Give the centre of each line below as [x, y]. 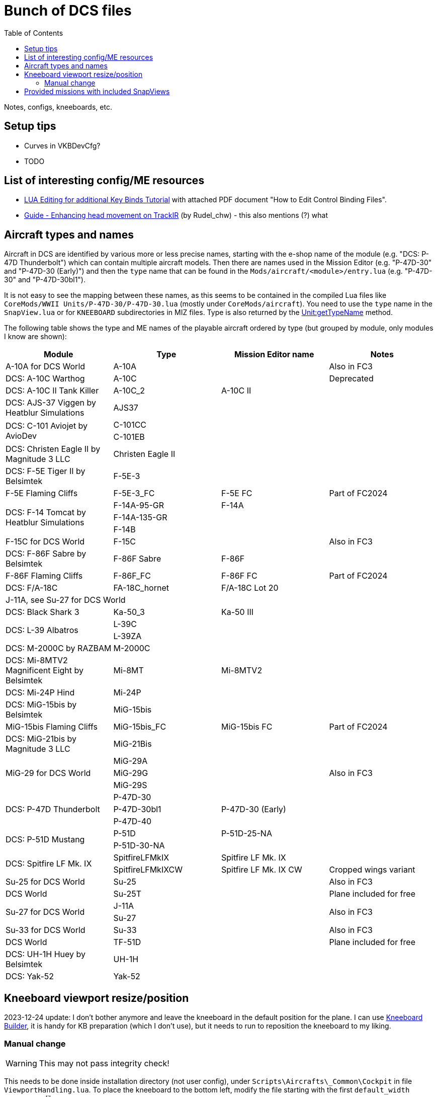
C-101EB [129, 437]
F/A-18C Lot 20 [250, 588]
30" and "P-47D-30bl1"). [45, 280]
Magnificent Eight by [45, 671]
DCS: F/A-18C [32, 588]
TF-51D [127, 942]
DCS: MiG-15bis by [41, 705]
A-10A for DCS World [46, 367]
